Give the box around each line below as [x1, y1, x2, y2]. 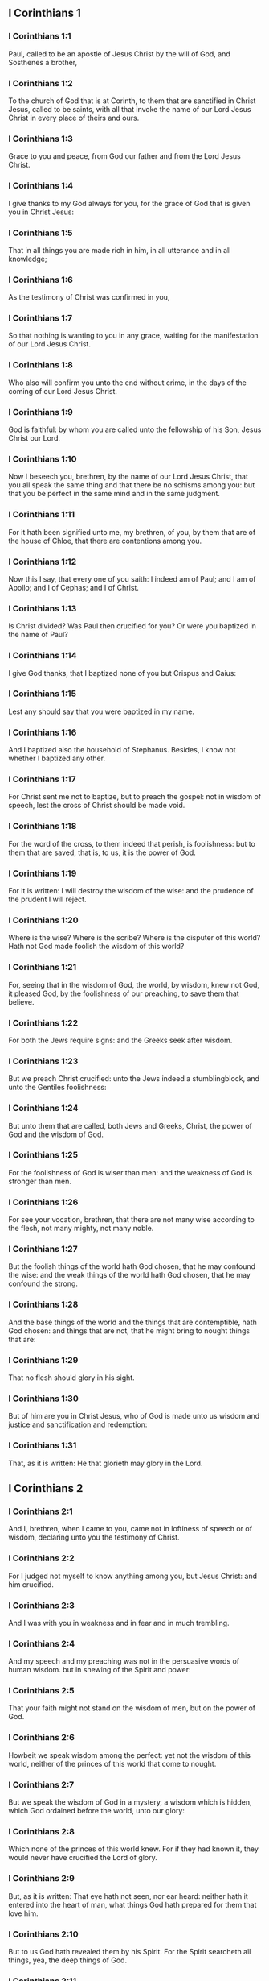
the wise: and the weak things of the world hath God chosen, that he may [8, 1270, 251, 1280]
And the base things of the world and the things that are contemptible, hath [8, 1317, 257, 1327]
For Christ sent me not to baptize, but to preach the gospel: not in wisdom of [8, 792, 262, 802]
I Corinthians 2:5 [8, 1685, 75, 1697]
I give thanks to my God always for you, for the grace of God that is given [8, 198, 251, 208]
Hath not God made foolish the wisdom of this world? [8, 942, 185, 951]
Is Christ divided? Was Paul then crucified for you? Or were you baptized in [8, 621, 257, 631]
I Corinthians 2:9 [8, 1873, 75, 1884]
